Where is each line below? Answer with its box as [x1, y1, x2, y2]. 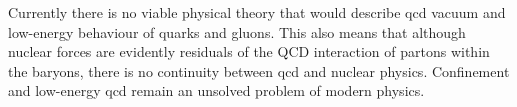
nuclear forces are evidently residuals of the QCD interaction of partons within [8, 41, 490, 62]
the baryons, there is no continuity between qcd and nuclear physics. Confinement [8, 60, 510, 81]
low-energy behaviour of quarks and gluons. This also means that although [8, 21, 466, 42]
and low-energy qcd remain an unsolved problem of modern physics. [8, 80, 425, 101]
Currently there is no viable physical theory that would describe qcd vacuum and [8, 2, 506, 22]
